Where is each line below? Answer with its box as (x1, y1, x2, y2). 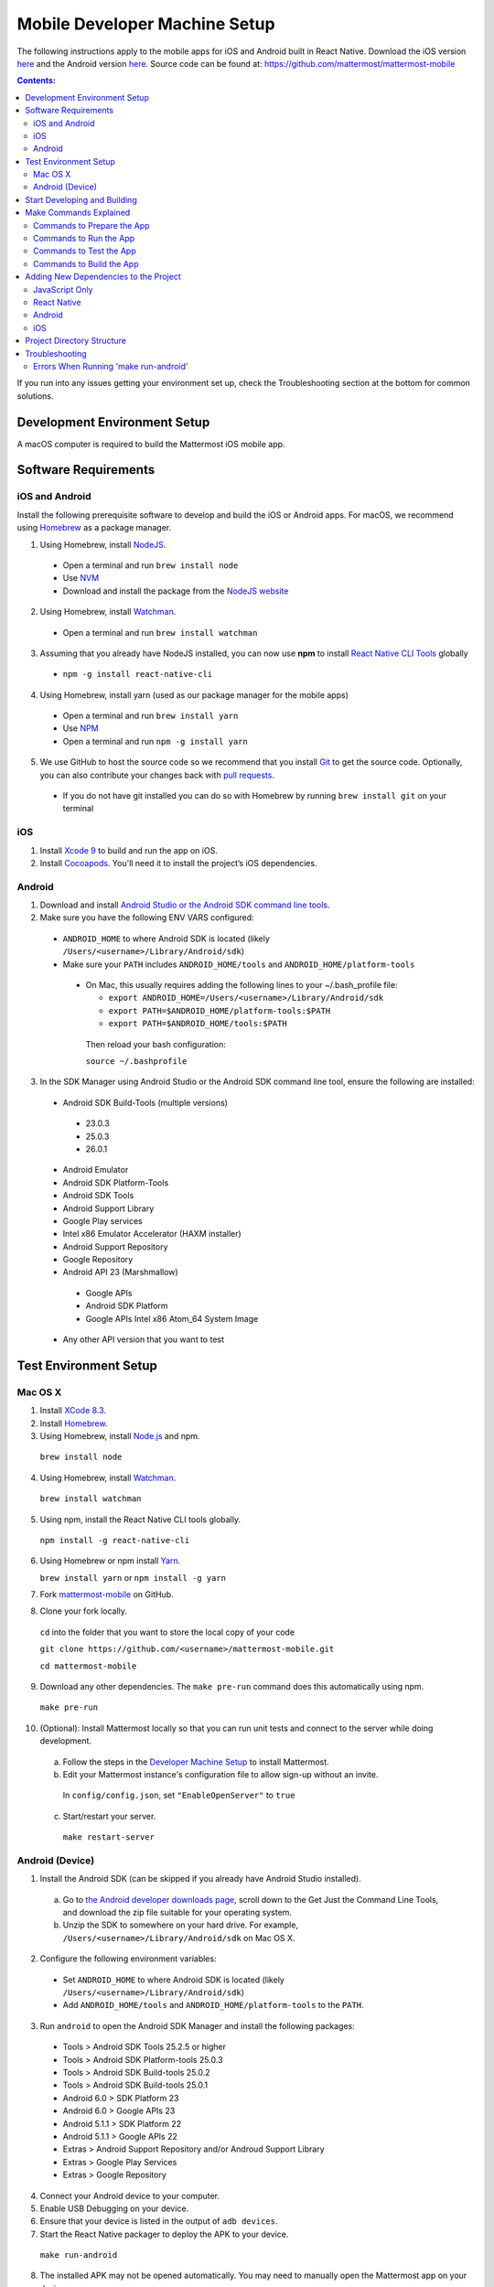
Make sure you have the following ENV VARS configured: (39, 912, 255, 923)
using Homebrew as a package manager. (16, 522, 172, 533)
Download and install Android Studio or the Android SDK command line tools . (39, 899, 330, 910)
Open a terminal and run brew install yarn (62, 710, 239, 722)
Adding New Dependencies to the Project (25, 271, 182, 283)
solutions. (16, 390, 54, 402)
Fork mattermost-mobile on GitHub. (39, 1589, 174, 1600)
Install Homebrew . (39, 1418, 108, 1429)
